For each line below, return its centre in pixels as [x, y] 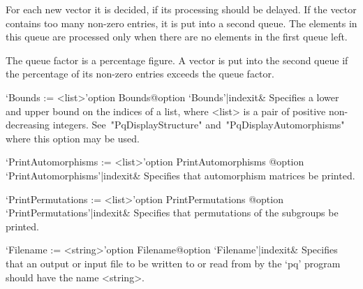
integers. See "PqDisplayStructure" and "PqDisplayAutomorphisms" [199, 125]
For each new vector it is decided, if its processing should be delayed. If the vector [181, 9]
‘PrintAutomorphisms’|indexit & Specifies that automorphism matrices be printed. [180, 175]
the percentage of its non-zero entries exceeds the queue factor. [140, 74]
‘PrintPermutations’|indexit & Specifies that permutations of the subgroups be [172, 213]
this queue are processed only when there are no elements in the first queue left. [177, 37]
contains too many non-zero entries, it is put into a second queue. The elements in [181, 23]
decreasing [28, 125]
